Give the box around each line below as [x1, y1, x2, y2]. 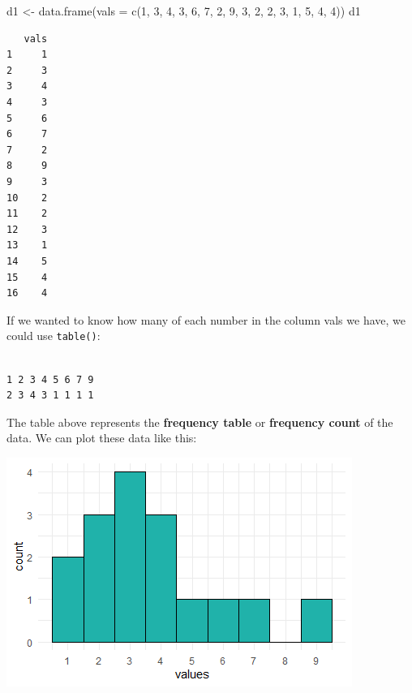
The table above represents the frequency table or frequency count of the [6, 413, 393, 430]
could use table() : [6, 327, 101, 344]
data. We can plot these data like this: [6, 429, 197, 446]
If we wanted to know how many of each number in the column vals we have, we [6, 311, 406, 328]
